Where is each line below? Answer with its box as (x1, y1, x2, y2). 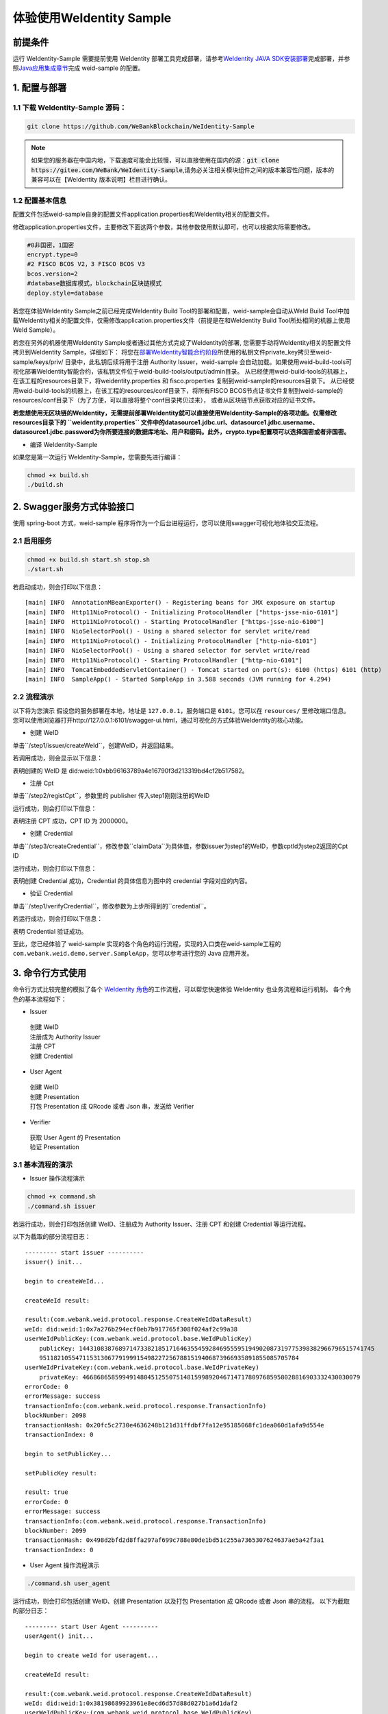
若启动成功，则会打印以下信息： (12, 583, 103, 591)
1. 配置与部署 (12, 82, 67, 94)
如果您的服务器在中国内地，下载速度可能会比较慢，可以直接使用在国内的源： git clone (31, 156, 280, 165)
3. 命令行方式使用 (12, 967, 87, 979)
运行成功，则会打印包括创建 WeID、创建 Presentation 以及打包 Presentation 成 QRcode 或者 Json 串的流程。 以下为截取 (12, 1597, 350, 1606)
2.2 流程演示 (12, 692, 54, 702)
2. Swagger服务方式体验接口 (12, 500, 135, 512)
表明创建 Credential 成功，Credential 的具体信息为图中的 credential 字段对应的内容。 (12, 877, 251, 885)
